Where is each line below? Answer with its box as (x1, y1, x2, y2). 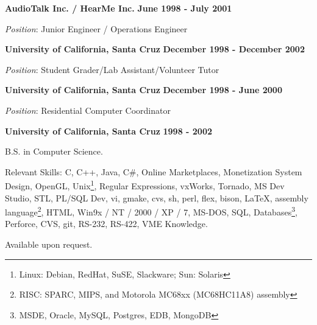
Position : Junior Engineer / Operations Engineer (5, 22, 188, 35)
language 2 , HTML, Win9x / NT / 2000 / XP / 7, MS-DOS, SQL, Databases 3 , (5, 204, 297, 218)
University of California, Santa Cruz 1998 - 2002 (5, 124, 212, 137)
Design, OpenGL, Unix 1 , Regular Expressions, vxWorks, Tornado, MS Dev (5, 178, 285, 192)
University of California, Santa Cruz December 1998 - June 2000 (5, 83, 282, 96)
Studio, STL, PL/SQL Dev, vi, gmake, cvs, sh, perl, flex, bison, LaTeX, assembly (5, 191, 308, 204)
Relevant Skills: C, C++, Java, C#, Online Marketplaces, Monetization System (5, 165, 302, 178)
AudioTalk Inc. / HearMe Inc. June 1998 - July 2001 (5, 2, 232, 14)
